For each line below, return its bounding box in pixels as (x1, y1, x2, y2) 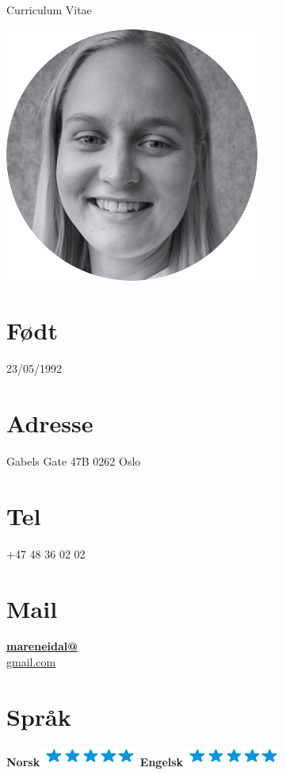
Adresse (6, 407, 93, 439)
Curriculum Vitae (6, 2, 92, 17)
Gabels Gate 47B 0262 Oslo (6, 453, 141, 470)
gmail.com (6, 654, 56, 670)
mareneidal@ (6, 638, 78, 654)
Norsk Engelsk (6, 753, 184, 769)
